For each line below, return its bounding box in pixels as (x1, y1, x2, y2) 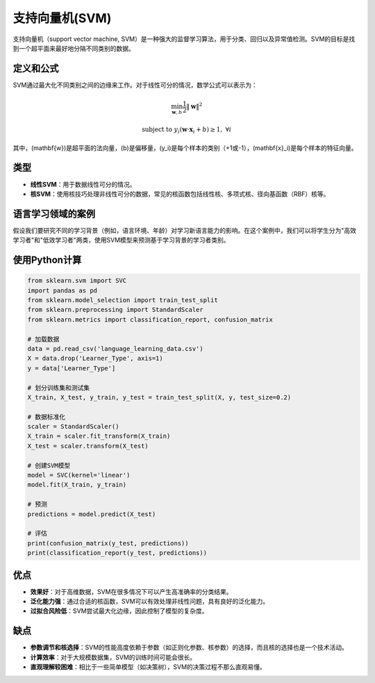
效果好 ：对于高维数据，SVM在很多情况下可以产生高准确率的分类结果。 (30, 587, 233, 595)
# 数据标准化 (27, 413, 66, 420)
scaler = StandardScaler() (27, 422, 119, 431)
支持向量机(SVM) (12, 10, 112, 26)
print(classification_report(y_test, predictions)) (27, 549, 208, 557)
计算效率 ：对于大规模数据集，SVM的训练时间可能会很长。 (30, 653, 197, 661)
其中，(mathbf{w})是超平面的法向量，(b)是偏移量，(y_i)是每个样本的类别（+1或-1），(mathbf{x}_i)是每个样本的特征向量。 (12, 143, 358, 152)
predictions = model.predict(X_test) (27, 510, 156, 518)
